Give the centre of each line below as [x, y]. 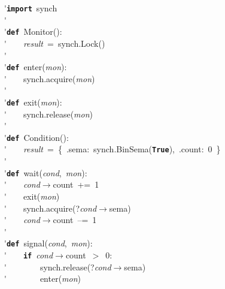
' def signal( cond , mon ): [48, 243]
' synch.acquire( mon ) [50, 78]
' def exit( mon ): [33, 102]
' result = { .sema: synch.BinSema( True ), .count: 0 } [113, 149]
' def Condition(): [37, 137]
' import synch [31, 8]
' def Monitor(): [33, 31]
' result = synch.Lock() [55, 43]
